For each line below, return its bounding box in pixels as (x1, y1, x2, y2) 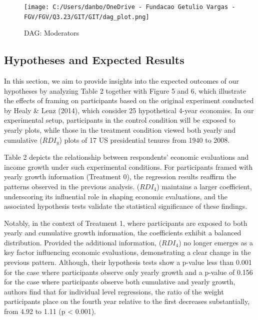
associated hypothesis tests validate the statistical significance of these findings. (4, 201, 247, 211)
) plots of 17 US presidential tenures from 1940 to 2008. (59, 134, 230, 145)
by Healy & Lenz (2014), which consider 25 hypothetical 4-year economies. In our (4, 105, 254, 115)
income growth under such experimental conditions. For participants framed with (4, 161, 253, 172)
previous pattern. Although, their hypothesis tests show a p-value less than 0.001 (4, 257, 252, 267)
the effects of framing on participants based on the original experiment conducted (4, 95, 254, 106)
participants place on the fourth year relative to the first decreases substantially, (4, 296, 250, 306)
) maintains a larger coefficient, (156, 181, 252, 191)
